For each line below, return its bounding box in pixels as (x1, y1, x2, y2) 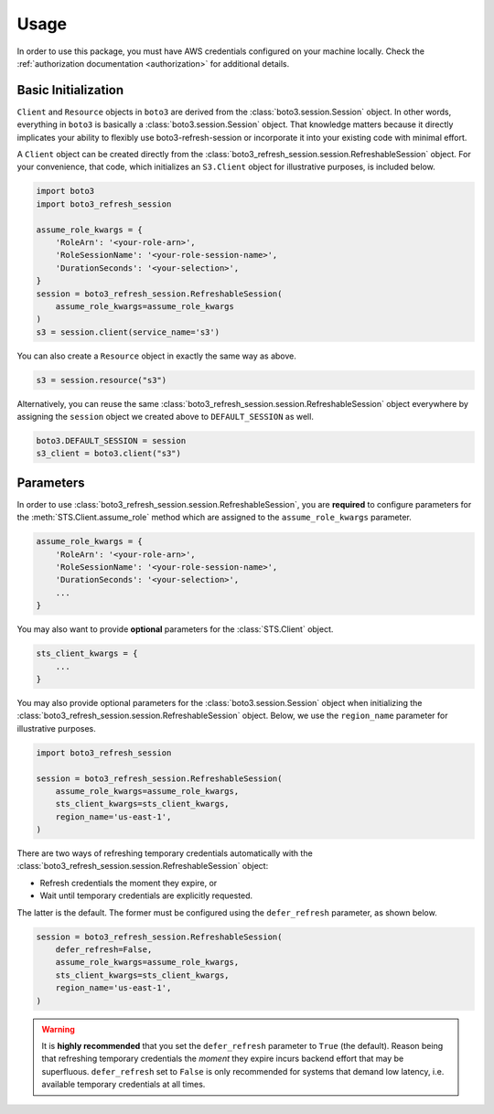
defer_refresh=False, (55, 945, 153, 955)
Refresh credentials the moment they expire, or (39, 877, 218, 888)
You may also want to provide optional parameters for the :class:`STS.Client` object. (16, 624, 334, 635)
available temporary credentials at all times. (41, 1079, 206, 1090)
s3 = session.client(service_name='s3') (36, 327, 220, 337)
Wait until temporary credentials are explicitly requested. (39, 890, 253, 901)
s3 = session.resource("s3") (36, 375, 167, 385)
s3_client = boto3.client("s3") (36, 448, 182, 459)
